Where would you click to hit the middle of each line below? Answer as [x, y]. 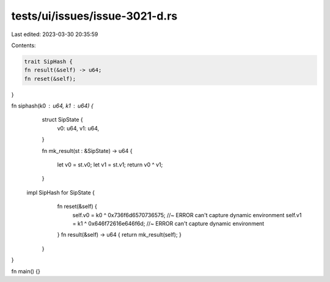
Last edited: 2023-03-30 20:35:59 [55, 34]
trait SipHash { [49, 61]
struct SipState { [62, 120]
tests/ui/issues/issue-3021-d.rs [94, 16]
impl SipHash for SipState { [61, 192]
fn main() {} [26, 271]
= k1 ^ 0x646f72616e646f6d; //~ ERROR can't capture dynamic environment [168, 223]
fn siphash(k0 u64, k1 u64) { [53, 106]
